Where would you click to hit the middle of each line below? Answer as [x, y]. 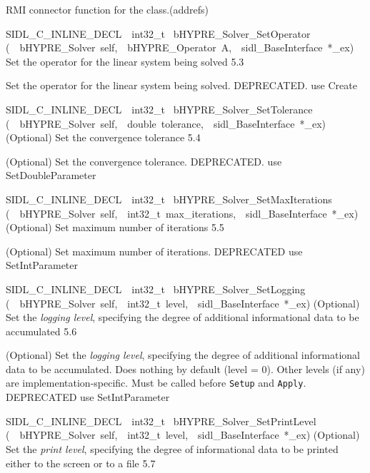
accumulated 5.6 [41, 331]
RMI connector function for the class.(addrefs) [107, 9]
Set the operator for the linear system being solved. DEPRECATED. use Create [181, 85]
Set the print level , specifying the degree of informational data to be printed [172, 448]
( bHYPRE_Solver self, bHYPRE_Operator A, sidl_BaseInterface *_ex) [180, 47]
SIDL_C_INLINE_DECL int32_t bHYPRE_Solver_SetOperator [158, 33]
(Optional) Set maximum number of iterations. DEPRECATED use [154, 251]
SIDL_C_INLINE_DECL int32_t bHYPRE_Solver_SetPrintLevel [161, 421]
